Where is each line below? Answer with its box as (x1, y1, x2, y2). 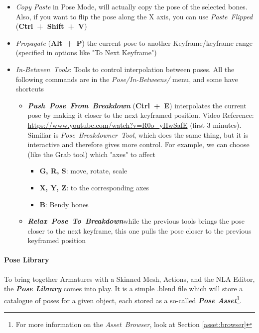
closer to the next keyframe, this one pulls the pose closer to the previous (27, 225, 252, 236)
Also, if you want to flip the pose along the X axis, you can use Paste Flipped (15, 11, 253, 21)
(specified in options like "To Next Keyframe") (15, 47, 157, 58)
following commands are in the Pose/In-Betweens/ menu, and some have (15, 74, 238, 84)
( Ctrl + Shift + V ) (15, 21, 87, 31)
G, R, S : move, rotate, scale (39, 166, 128, 176)
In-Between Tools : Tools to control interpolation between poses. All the (15, 64, 235, 74)
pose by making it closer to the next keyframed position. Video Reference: (27, 110, 254, 120)
